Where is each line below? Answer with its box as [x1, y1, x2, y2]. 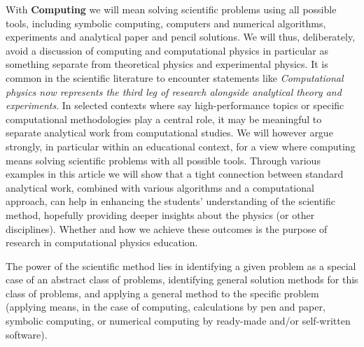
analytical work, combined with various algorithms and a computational [6, 180, 314, 194]
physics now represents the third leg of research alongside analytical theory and [6, 84, 342, 99]
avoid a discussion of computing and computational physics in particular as [6, 43, 329, 57]
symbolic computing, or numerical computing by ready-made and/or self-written [6, 313, 351, 328]
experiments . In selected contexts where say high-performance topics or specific [6, 98, 344, 113]
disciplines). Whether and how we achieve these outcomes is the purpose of [6, 221, 328, 236]
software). [6, 327, 48, 341]
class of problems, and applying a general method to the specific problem [6, 285, 319, 300]
